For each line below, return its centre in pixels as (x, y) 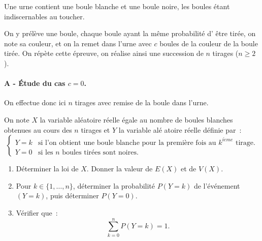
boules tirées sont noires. (100, 152)
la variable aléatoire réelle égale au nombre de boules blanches (136, 119)
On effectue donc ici (35, 102)
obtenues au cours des (38, 129)
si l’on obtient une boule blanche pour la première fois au (127, 143)
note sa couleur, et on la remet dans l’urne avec (78, 43)
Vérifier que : (37, 212)
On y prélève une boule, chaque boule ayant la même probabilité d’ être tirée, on (130, 33)
